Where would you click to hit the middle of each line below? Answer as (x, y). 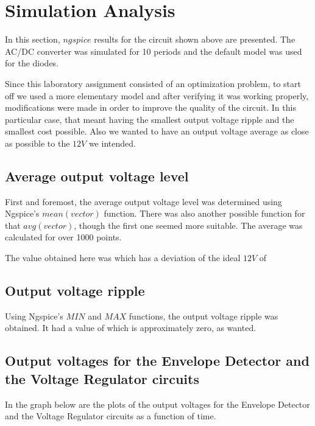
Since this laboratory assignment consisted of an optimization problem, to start (153, 83)
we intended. (112, 143)
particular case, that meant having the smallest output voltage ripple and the (150, 119)
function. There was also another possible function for (204, 213)
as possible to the (37, 143)
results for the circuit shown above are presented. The (195, 39)
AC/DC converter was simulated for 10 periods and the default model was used (154, 51)
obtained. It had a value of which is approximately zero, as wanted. (131, 328)
